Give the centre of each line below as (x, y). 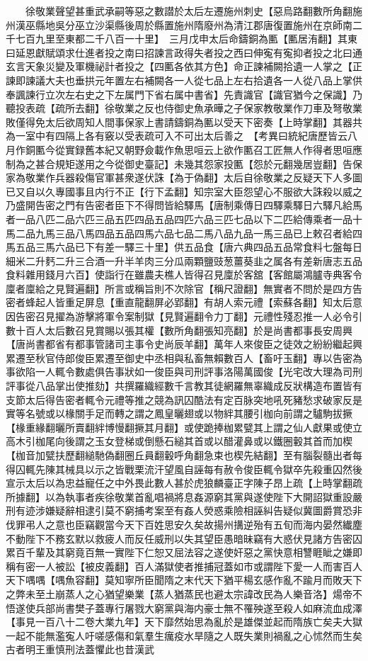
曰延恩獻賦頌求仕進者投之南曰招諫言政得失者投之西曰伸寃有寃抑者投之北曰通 (184, 52)
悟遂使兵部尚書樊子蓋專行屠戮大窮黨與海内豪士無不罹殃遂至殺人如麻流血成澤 (184, 608)
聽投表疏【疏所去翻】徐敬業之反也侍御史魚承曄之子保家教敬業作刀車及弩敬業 (184, 108)
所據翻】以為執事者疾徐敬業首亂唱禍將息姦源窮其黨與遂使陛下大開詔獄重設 (179, 496)
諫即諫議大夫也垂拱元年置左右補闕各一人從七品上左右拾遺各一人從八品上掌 (179, 80)
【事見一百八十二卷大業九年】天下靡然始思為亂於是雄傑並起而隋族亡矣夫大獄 (184, 622)
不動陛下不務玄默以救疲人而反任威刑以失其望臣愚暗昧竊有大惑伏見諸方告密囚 (184, 538)
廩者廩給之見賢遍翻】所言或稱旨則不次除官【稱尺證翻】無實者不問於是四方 (179, 288)
